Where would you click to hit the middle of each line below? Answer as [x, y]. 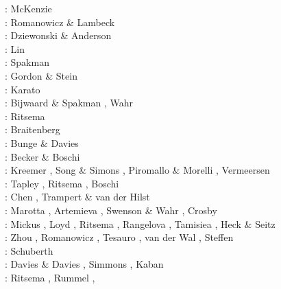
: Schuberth [29, 250]
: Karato [23, 89]
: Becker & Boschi [42, 156]
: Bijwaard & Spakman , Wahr [69, 103]
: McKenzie [28, 8]
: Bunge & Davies [42, 142]
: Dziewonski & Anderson [58, 35]
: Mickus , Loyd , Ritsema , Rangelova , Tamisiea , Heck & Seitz [140, 223]
